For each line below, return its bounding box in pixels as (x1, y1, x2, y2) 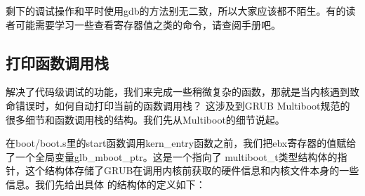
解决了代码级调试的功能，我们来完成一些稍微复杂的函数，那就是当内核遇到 (6, 84, 350, 99)
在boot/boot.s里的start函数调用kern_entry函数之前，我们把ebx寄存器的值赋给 (6, 136, 357, 150)
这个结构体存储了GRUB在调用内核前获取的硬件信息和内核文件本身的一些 (25, 163, 359, 178)
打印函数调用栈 (6, 51, 109, 73)
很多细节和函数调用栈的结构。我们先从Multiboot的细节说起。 (6, 112, 285, 126)
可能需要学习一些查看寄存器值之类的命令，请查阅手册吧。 (15, 17, 281, 32)
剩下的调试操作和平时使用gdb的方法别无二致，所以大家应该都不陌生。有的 (6, 4, 346, 18)
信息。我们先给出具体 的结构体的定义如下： (6, 176, 206, 191)
